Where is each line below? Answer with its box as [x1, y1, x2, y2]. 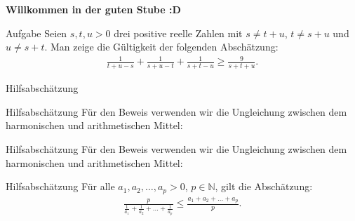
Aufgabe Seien [6, 25, 67, 40]
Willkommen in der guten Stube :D [6, 2, 181, 16]
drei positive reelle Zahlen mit [114, 25, 243, 40]
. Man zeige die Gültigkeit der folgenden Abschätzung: [44, 39, 279, 54]
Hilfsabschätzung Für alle [6, 179, 115, 194]
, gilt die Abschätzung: [215, 179, 313, 194]
